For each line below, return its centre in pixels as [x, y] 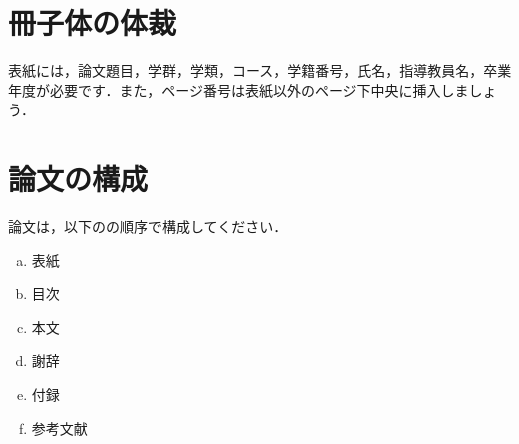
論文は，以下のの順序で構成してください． [148, 226]
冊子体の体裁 [92, 22]
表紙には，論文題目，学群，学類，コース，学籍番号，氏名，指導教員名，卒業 [260, 70]
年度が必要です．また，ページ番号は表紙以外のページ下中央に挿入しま [238, 89]
